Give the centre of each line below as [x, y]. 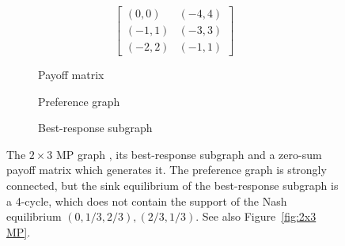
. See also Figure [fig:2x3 [256, 216]
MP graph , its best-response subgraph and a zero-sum [189, 154]
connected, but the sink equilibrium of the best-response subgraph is [172, 185]
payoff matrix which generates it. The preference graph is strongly [167, 170]
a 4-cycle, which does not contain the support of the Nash [147, 201]
